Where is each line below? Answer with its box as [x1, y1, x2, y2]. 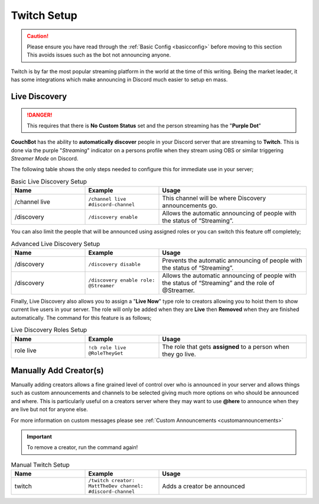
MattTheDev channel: [88, 483, 144, 489]
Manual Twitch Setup [11, 460, 70, 469]
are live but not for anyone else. [11, 406, 88, 413]
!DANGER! [27, 111, 53, 118]
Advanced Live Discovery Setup [11, 240, 100, 248]
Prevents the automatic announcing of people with [162, 257, 302, 264]
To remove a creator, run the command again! [27, 444, 138, 451]
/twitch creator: [88, 477, 135, 484]
